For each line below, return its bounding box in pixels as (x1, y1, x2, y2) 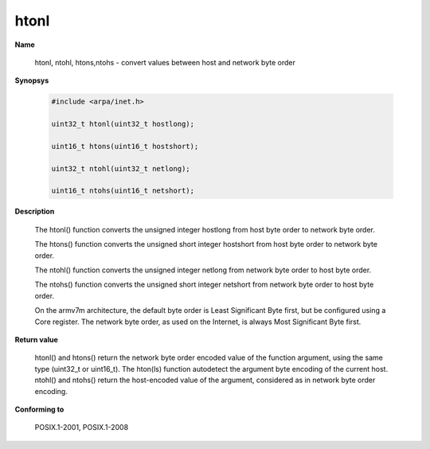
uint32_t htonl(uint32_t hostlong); (51, 119, 195, 129)
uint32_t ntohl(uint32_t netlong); (51, 164, 190, 173)
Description (14, 207, 55, 217)
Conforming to (14, 404, 64, 414)
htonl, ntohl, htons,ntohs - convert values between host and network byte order (34, 57, 296, 67)
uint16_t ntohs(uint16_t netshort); (51, 186, 195, 195)
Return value (14, 334, 59, 344)
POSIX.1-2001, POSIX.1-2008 (34, 423, 129, 432)
